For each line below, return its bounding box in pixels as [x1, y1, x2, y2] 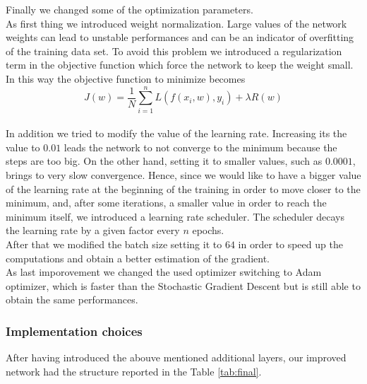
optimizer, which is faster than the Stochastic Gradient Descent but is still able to [6, 278, 361, 293]
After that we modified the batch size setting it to [6, 237, 222, 252]
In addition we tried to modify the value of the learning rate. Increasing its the [6, 126, 347, 141]
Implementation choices [6, 322, 143, 339]
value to [6, 139, 40, 154]
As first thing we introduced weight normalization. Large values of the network [6, 16, 347, 30]
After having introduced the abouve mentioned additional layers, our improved [6, 350, 347, 365]
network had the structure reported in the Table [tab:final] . [6, 363, 262, 378]
